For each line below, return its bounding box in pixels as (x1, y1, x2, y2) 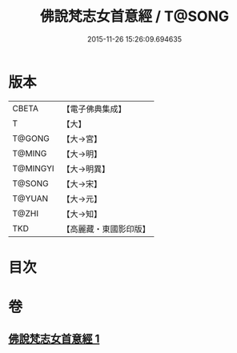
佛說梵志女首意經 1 (8, 332, 100, 346)
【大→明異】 (62, 163, 110, 174)
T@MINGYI (12, 162, 54, 174)
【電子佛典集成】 (62, 103, 127, 114)
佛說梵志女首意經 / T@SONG (39, 7, 230, 26)
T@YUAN (12, 193, 49, 204)
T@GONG (12, 133, 50, 144)
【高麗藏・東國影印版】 (62, 223, 151, 235)
